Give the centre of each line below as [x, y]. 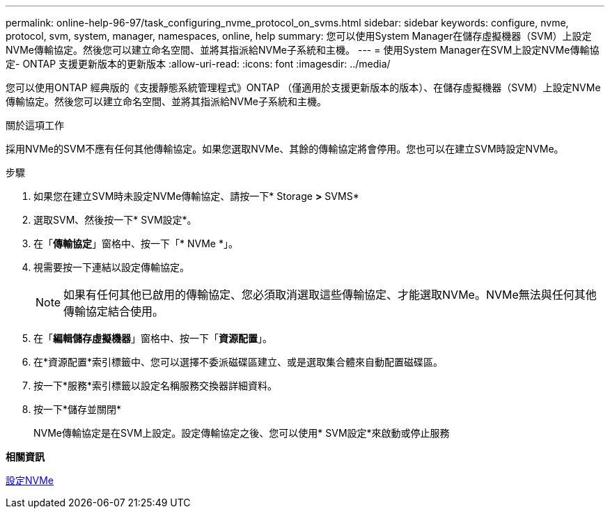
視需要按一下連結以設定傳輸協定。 [111, 267]
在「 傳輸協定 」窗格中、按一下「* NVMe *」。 [136, 243]
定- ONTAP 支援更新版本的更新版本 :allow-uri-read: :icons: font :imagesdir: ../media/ [198, 64]
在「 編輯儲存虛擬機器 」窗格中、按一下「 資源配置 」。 [153, 338]
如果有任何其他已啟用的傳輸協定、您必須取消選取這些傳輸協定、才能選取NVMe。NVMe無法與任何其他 [330, 295]
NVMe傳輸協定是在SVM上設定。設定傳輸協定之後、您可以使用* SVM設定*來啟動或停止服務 [242, 433]
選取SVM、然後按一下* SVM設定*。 [115, 220]
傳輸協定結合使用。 [114, 311]
